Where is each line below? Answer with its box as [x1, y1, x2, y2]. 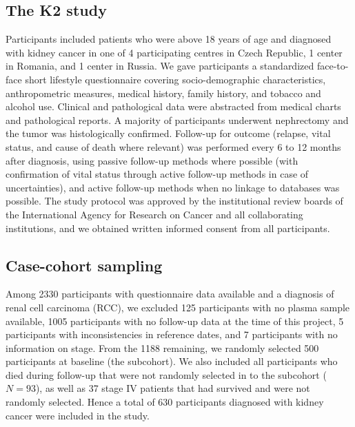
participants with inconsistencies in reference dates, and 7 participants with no [6, 327, 338, 342]
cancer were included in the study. [6, 408, 150, 422]
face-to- [316, 59, 349, 73]
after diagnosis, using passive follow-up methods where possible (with [6, 153, 298, 167]
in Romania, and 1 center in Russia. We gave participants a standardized [6, 59, 314, 73]
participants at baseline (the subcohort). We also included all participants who [6, 354, 338, 368]
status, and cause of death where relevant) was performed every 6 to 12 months [6, 139, 341, 154]
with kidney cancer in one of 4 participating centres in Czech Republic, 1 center [6, 45, 343, 59]
